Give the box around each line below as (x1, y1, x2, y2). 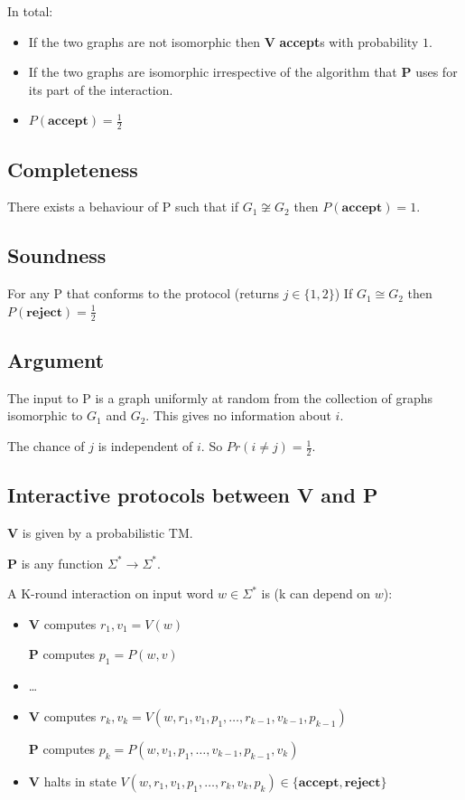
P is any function (7, 553, 104, 572)
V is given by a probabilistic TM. (7, 523, 193, 542)
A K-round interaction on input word (7, 584, 214, 603)
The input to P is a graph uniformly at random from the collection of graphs (7, 388, 433, 407)
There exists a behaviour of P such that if (7, 197, 239, 216)
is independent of (98, 437, 193, 456)
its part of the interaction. (28, 80, 173, 99)
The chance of (7, 437, 85, 456)
